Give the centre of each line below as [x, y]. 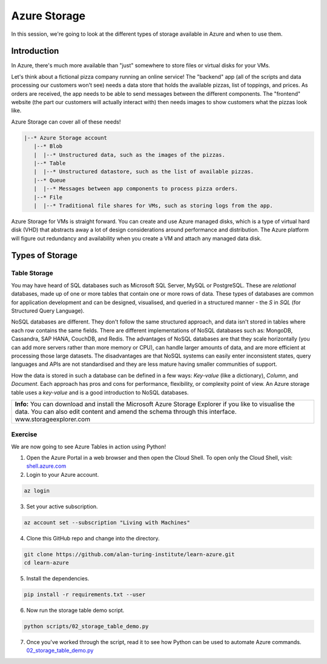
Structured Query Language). [48, 311]
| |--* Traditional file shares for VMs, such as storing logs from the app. [154, 205]
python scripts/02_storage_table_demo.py [86, 626]
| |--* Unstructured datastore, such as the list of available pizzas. [144, 172]
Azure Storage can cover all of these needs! [66, 122]
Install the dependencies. [58, 579]
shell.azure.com [46, 466]
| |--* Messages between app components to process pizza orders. [136, 189]
